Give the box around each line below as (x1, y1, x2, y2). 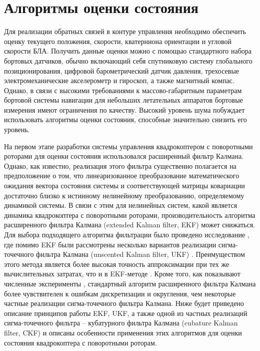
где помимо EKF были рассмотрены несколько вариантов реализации (4, 239, 216, 249)
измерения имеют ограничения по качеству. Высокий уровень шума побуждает (4, 104, 245, 115)
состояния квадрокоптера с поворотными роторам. (4, 337, 157, 347)
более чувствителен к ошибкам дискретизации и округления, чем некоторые (4, 288, 236, 298)
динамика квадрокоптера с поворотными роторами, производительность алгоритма (4, 209, 255, 220)
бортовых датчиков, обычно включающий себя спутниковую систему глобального (4, 55, 252, 66)
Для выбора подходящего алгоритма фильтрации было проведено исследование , (4, 229, 249, 239)
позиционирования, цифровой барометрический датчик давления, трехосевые (4, 65, 239, 76)
